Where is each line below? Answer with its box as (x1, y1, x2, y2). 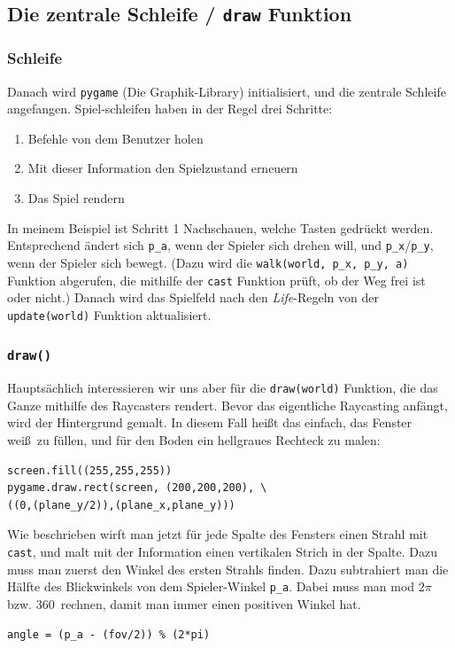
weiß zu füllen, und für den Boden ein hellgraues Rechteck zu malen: (7, 431, 381, 449)
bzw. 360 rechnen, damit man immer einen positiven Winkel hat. (7, 594, 361, 613)
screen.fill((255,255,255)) (7, 464, 173, 477)
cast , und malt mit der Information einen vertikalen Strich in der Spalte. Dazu (7, 543, 438, 561)
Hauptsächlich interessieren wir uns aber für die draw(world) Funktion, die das (7, 379, 438, 397)
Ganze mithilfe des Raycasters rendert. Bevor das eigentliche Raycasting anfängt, (7, 395, 448, 414)
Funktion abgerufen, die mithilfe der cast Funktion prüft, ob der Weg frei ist (7, 270, 426, 289)
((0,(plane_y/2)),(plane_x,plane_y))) (7, 498, 235, 511)
